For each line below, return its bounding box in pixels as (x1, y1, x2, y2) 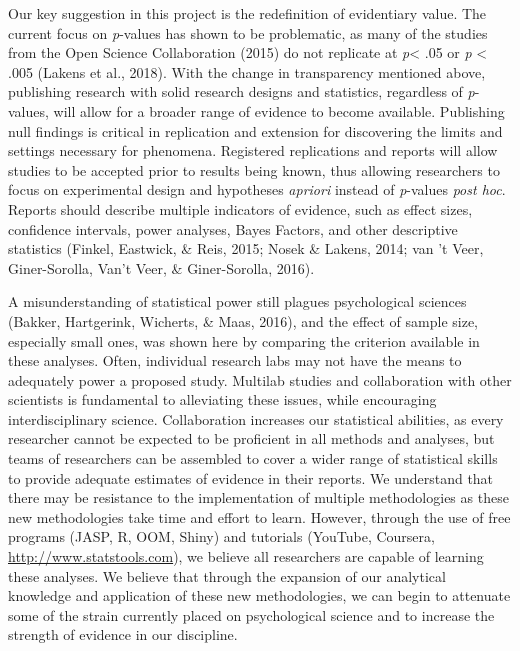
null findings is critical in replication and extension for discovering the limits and (8, 120, 503, 141)
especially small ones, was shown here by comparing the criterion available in (8, 330, 480, 351)
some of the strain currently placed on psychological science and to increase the (8, 604, 495, 625)
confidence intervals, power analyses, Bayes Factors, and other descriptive (8, 218, 458, 239)
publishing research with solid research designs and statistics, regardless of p (8, 81, 475, 102)
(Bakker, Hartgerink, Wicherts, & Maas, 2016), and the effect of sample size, (8, 310, 479, 331)
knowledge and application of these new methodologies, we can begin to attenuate (8, 585, 511, 606)
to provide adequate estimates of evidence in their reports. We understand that (8, 467, 494, 488)
